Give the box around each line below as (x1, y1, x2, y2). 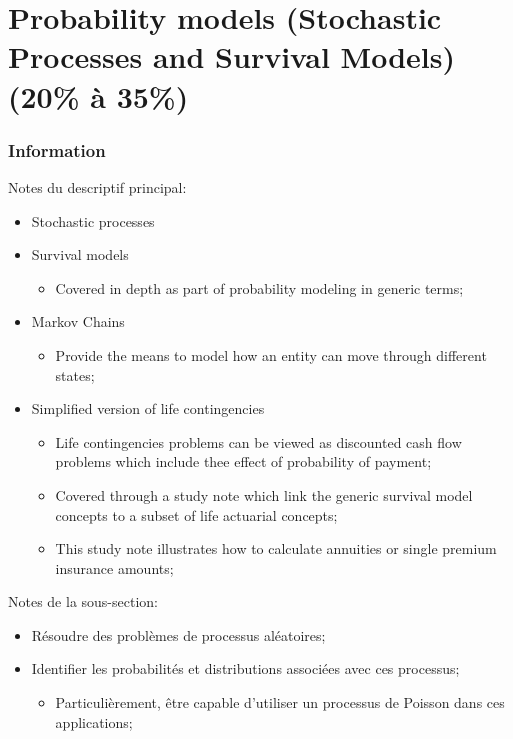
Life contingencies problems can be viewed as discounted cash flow (55, 431, 462, 452)
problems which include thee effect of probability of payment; (55, 451, 432, 472)
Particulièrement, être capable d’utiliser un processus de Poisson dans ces (55, 692, 505, 713)
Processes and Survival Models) (8, 36, 455, 77)
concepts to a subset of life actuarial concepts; (55, 504, 338, 525)
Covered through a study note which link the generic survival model (55, 484, 473, 505)
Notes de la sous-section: (8, 591, 158, 612)
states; (55, 364, 95, 385)
